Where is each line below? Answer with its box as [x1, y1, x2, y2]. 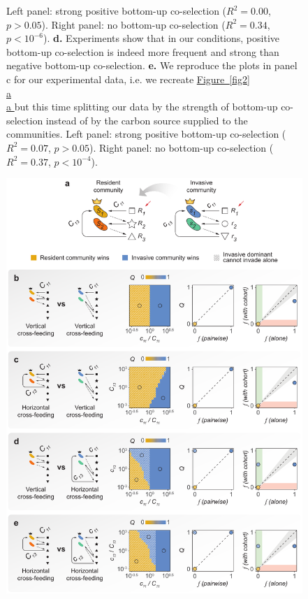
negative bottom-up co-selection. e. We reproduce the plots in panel [6, 58, 298, 73]
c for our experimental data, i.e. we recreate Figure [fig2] [6, 71, 250, 86]
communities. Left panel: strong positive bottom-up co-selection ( [6, 127, 286, 141]
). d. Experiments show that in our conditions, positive [43, 31, 279, 45]
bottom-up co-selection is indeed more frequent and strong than [6, 44, 279, 59]
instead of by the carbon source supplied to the [45, 113, 248, 127]
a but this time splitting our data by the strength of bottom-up [6, 99, 278, 114]
